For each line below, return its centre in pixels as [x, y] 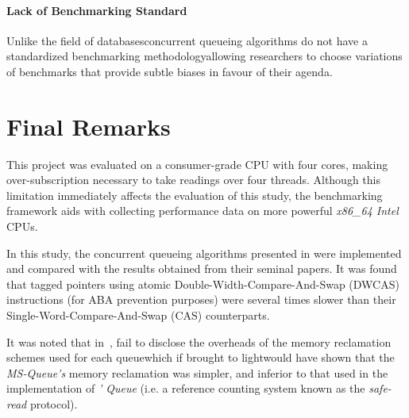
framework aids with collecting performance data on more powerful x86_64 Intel [203, 211]
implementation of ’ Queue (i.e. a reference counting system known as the [186, 388]
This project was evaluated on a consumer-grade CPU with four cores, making [197, 164]
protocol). [54, 404]
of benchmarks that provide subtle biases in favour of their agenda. [170, 71]
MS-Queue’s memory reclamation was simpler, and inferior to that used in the [197, 372]
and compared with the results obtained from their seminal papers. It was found [202, 268]
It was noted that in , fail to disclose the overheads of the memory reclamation [199, 341]
